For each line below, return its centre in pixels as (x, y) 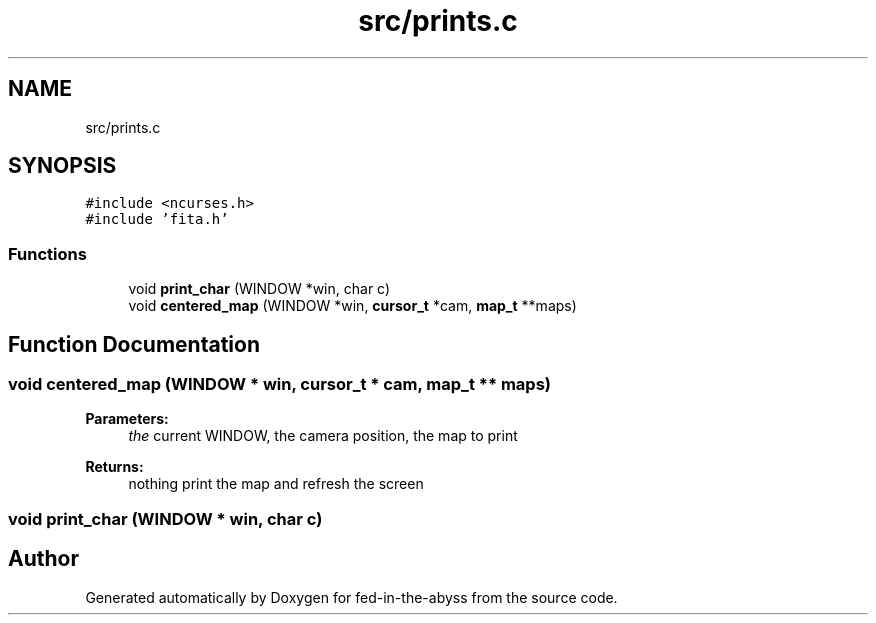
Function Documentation (134, 344)
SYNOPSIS (62, 166)
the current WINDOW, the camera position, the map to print (323, 436)
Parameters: (127, 419)
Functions (47, 253)
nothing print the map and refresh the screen (276, 484)
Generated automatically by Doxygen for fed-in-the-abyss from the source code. (351, 597)
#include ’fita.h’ (157, 219)
